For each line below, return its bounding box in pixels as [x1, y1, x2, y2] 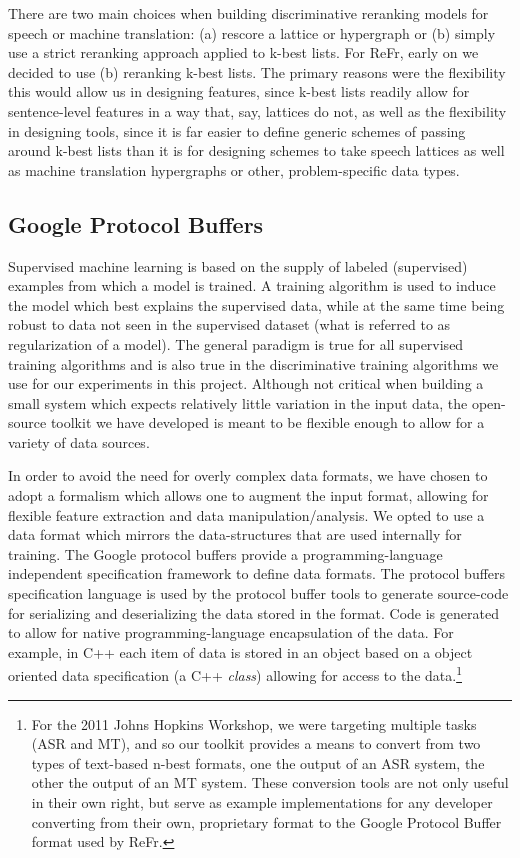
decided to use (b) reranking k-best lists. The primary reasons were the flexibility [8, 61, 506, 82]
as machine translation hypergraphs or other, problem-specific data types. [8, 159, 460, 180]
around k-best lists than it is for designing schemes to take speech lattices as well [8, 140, 505, 161]
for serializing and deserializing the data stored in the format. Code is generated [8, 602, 499, 623]
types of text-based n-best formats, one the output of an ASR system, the [31, 752, 485, 773]
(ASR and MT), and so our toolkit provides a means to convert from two [31, 733, 481, 754]
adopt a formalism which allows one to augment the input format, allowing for [8, 485, 489, 506]
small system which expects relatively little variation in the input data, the [8, 392, 468, 413]
